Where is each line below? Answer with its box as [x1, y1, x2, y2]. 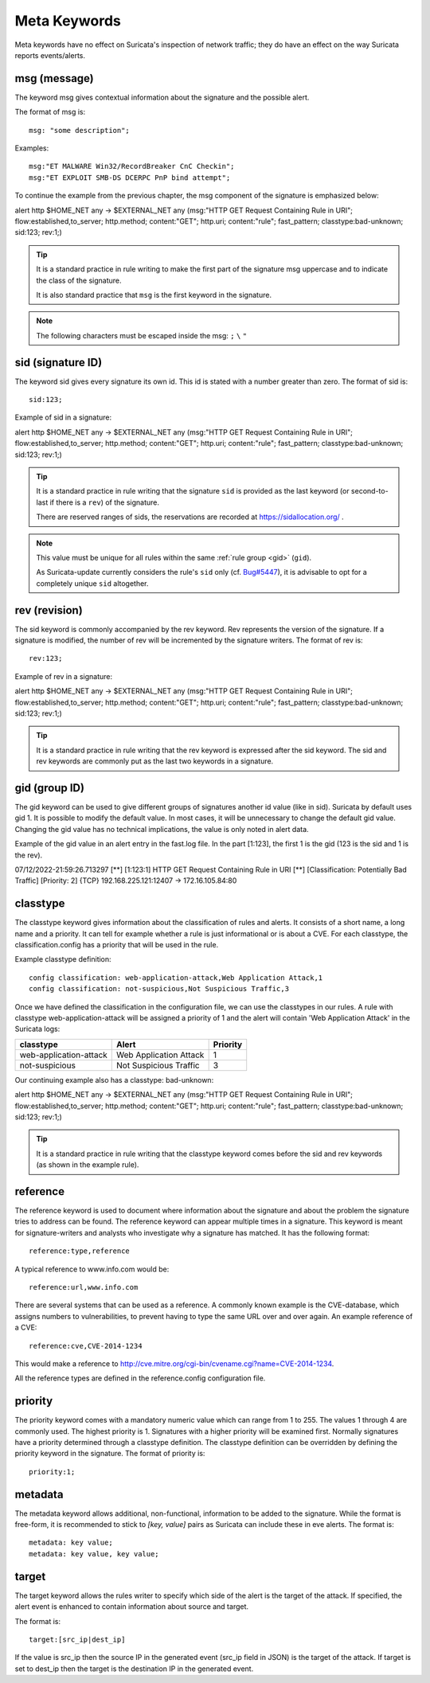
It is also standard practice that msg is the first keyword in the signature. [36, 290, 272, 299]
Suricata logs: [14, 1024, 61, 1034]
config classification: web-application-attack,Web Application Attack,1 [29, 973, 323, 982]
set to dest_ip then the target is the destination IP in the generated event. [14, 1664, 254, 1673]
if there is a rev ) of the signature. [49, 498, 159, 507]
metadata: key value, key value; [29, 1549, 159, 1558]
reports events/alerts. [14, 50, 85, 60]
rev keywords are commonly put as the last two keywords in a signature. [36, 756, 274, 766]
